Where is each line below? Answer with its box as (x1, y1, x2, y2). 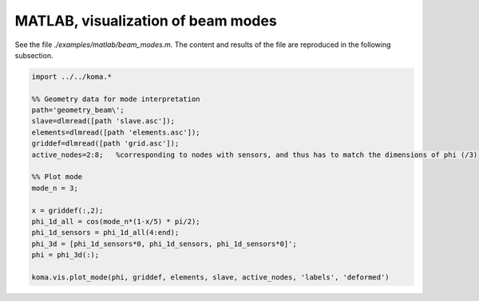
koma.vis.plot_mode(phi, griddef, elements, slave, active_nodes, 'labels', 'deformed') (31, 272, 390, 282)
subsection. (14, 50, 53, 60)
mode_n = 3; (31, 183, 79, 193)
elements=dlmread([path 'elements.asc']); (31, 127, 200, 137)
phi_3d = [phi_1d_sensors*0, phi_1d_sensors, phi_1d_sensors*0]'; (31, 239, 297, 248)
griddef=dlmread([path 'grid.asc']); (31, 139, 180, 148)
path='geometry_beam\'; (31, 106, 125, 115)
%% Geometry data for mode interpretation (31, 94, 200, 104)
